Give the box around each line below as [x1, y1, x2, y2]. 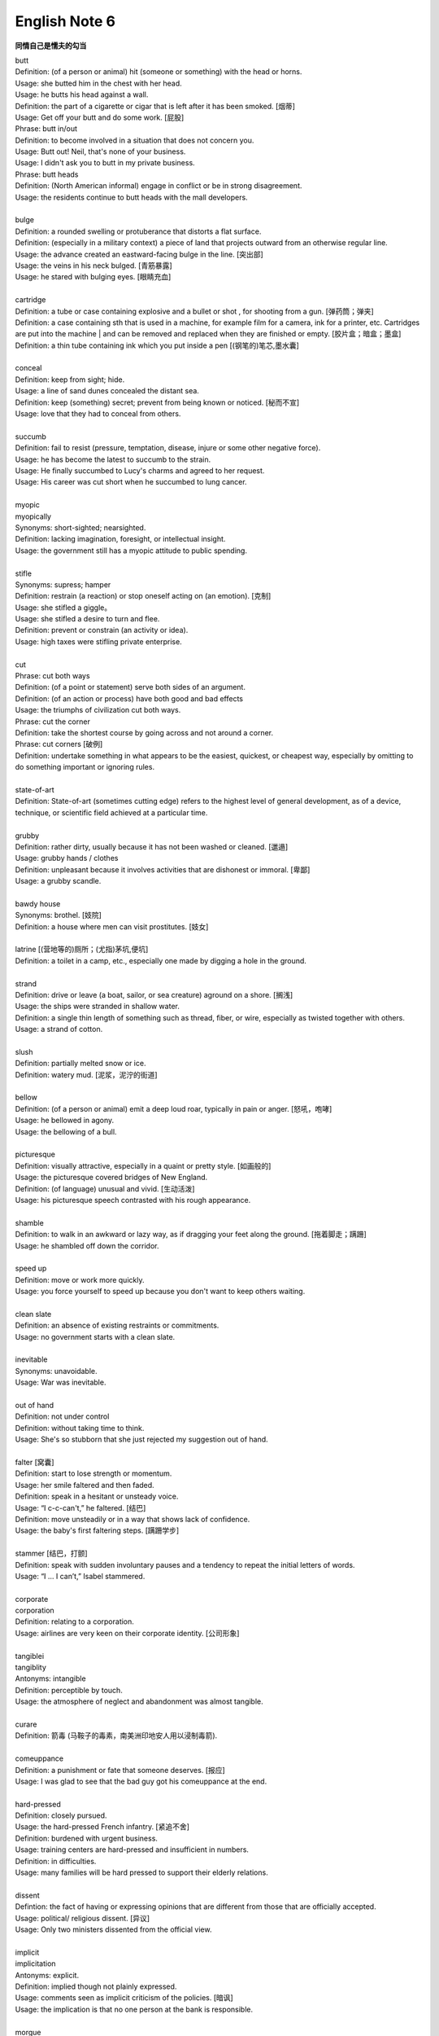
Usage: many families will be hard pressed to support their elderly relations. [15, 1867, 268, 1877]
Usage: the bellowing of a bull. [15, 1126, 117, 1136]
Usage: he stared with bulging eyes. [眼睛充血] [15, 272, 172, 282]
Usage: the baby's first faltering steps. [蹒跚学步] [15, 1525, 180, 1535]
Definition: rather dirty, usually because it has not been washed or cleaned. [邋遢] [15, 841, 289, 851]
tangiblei [15, 1651, 45, 1661]
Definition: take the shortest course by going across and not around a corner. [15, 727, 274, 737]
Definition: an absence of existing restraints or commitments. [15, 1320, 219, 1331]
